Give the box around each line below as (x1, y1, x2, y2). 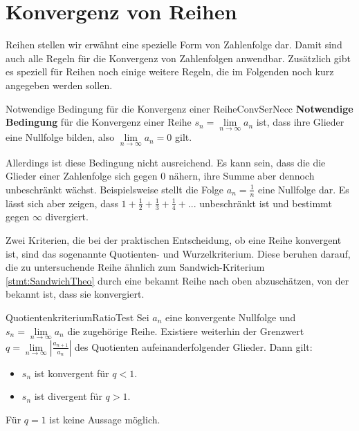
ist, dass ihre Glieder (256, 115, 344, 129)
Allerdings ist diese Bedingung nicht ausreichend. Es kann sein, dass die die (6, 155, 326, 169)
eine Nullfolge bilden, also (6, 130, 115, 144)
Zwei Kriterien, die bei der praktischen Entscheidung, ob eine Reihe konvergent (6, 232, 342, 247)
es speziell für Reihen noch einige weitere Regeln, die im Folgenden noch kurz (6, 64, 334, 79)
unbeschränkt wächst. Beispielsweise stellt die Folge (6, 182, 224, 196)
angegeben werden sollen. (6, 77, 113, 92)
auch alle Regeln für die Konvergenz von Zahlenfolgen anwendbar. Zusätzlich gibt (6, 50, 351, 65)
